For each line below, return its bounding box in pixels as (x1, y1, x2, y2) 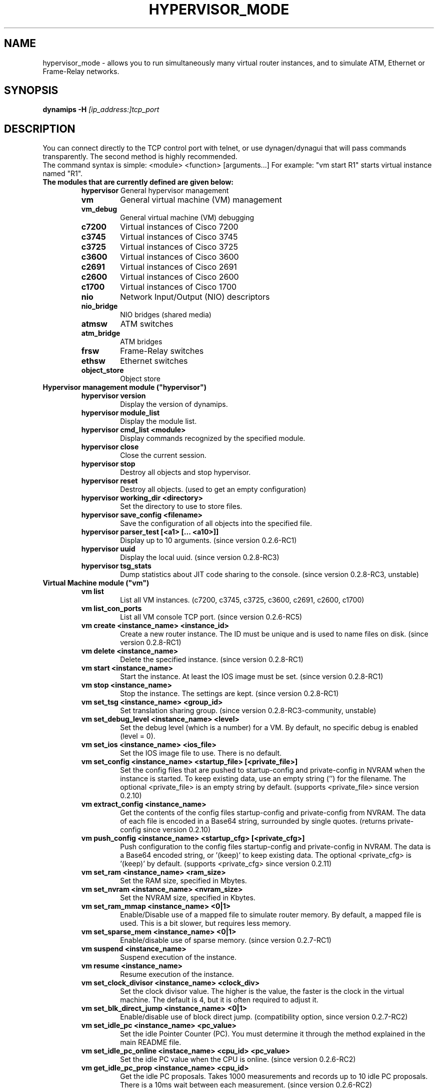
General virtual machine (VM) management (120, 195, 282, 205)
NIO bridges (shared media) (120, 310, 211, 319)
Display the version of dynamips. (120, 400, 228, 409)
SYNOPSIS (4, 84, 58, 97)
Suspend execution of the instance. (120, 953, 237, 962)
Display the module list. (120, 417, 197, 426)
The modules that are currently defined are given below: (42, 178, 233, 187)
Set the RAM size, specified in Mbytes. (120, 876, 247, 885)
